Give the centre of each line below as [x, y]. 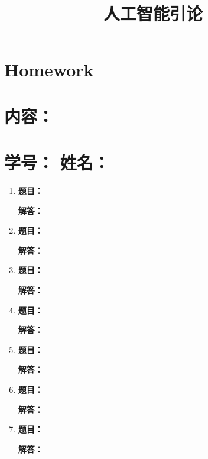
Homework [49, 70]
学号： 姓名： [57, 162]
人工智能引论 [153, 13]
